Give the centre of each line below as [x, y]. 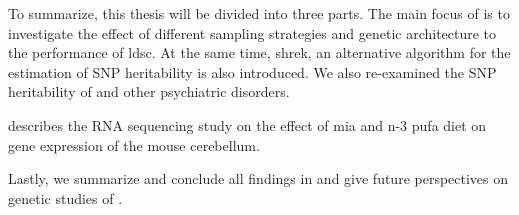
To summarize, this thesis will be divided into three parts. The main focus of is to [259, 13]
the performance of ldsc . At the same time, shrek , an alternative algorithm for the [259, 52]
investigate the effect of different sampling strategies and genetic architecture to [252, 32]
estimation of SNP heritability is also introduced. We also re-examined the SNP [252, 71]
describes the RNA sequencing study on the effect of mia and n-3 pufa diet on [247, 124]
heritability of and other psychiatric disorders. [149, 91]
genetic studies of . [65, 197]
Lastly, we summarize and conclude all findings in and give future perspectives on [258, 178]
